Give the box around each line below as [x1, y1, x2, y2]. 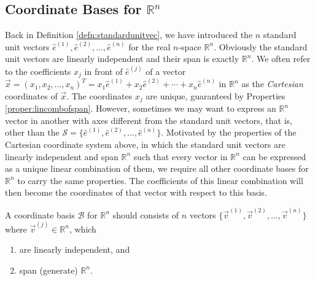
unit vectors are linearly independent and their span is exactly [5, 52, 239, 65]
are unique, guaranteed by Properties [146, 89, 286, 102]
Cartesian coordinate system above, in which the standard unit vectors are [5, 137, 286, 150]
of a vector [146, 64, 186, 77]
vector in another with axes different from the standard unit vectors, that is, [5, 114, 292, 126]
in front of [84, 64, 123, 77]
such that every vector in [133, 150, 228, 163]
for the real [128, 40, 171, 53]
